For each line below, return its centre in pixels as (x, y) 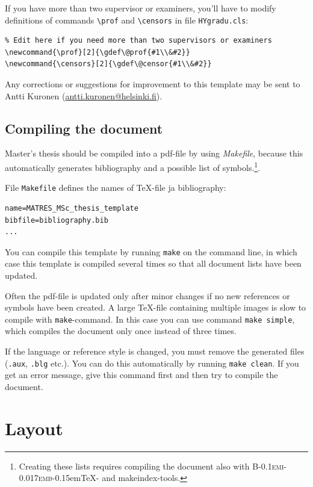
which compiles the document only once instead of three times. (121, 331)
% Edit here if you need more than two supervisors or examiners (138, 41)
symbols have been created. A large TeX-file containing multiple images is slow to (156, 307)
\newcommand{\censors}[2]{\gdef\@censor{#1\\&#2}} (108, 64)
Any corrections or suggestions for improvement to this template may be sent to (153, 84)
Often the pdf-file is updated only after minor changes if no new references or (147, 295)
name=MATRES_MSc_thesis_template (72, 208)
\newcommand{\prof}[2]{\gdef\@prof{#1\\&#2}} (98, 52)
